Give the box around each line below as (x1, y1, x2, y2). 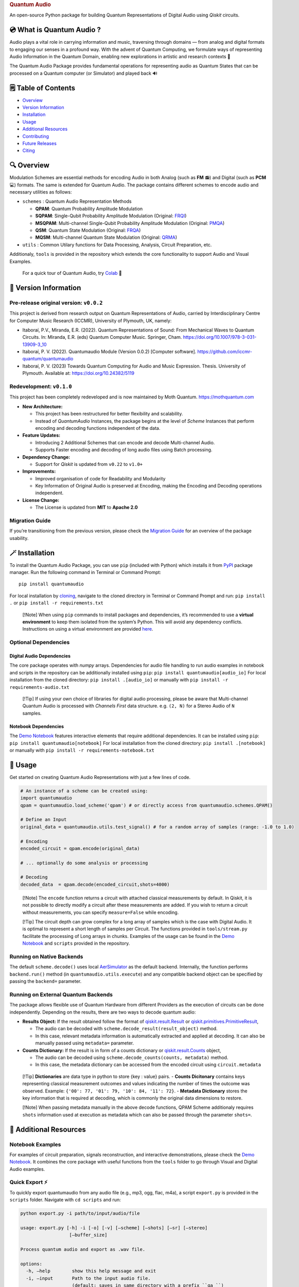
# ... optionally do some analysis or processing (20, 860, 148, 866)
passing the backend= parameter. (9, 978, 82, 984)
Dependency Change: (22, 454, 71, 460)
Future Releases (22, 140, 57, 146)
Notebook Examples (9, 1141, 61, 1148)
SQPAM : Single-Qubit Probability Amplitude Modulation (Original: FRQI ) (35, 213, 187, 219)
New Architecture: (22, 403, 63, 409)
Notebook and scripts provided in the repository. (22, 940, 130, 947)
